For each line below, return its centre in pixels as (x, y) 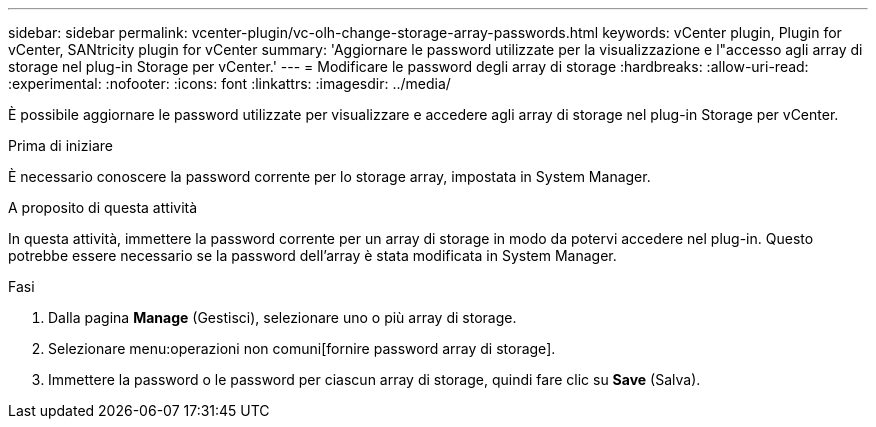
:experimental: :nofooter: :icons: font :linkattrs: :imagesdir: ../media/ (229, 83)
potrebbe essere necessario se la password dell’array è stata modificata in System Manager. (312, 255)
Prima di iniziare (60, 145)
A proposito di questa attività (103, 207)
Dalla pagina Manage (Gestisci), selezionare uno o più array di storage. (282, 317)
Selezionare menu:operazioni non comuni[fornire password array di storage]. (302, 348)
